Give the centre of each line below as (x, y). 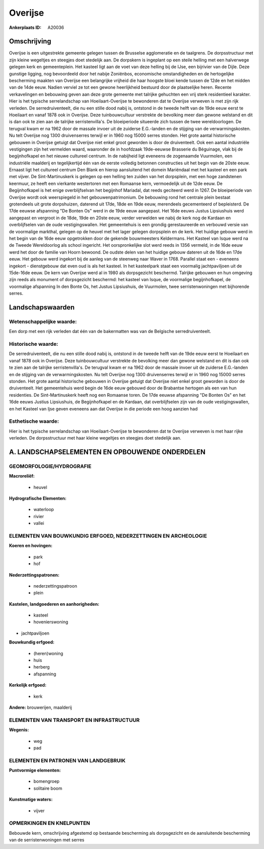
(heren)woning (48, 653)
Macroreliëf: (22, 476)
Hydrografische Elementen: (38, 498)
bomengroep (46, 781)
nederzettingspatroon (55, 586)
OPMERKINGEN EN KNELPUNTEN (50, 823)
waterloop (44, 510)
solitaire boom (48, 788)
